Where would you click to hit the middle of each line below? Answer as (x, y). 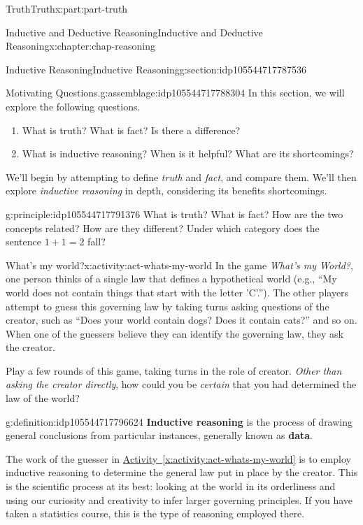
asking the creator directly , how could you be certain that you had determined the (181, 384)
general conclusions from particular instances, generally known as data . (159, 435)
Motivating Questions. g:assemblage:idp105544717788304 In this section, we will (175, 93)
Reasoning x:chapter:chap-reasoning (80, 46)
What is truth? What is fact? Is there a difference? (131, 130)
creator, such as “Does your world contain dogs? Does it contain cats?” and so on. (181, 320)
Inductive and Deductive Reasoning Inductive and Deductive (134, 32)
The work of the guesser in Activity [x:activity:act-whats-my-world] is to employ (178, 458)
